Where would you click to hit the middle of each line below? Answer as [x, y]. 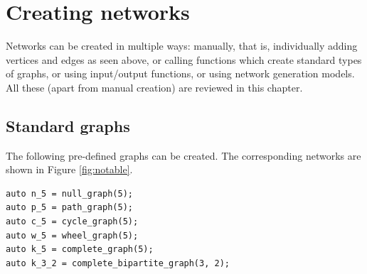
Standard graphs [68, 125]
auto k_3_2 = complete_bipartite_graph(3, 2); [118, 263]
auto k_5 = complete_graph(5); [80, 250]
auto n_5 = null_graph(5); [69, 193]
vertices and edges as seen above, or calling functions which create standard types [184, 59]
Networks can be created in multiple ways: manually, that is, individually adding [182, 46]
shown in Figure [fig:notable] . [69, 169]
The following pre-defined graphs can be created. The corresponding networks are [183, 155]
